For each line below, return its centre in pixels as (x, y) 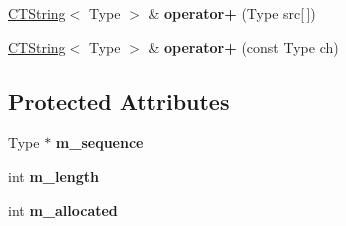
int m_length (54, 175)
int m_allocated (63, 209)
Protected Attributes (119, 100)
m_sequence (99, 142)
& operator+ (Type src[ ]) (232, 13)
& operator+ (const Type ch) (243, 46)
